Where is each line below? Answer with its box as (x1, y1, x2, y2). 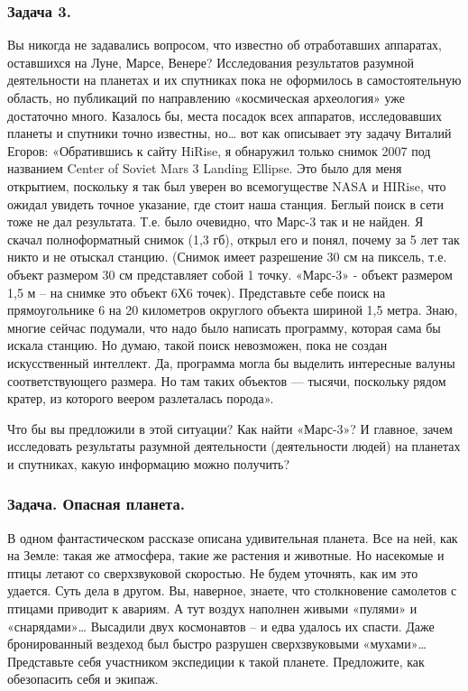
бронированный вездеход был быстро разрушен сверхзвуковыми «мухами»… (7, 634, 427, 653)
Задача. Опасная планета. (7, 493, 185, 515)
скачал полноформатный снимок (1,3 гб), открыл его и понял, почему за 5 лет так (7, 229, 460, 248)
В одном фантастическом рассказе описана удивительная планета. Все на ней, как (7, 528, 458, 547)
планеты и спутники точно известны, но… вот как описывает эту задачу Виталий (7, 124, 452, 143)
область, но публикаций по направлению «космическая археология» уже (7, 88, 406, 106)
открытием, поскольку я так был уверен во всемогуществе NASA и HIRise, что (7, 176, 446, 195)
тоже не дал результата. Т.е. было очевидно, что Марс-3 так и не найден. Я (7, 212, 424, 231)
